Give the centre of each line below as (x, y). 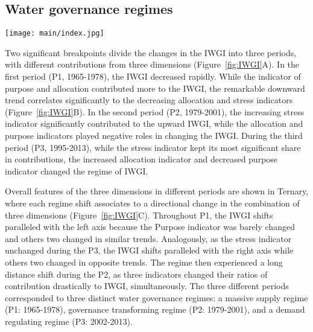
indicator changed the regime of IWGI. (77, 171)
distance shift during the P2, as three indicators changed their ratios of (136, 274)
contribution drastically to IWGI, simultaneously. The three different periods (147, 286)
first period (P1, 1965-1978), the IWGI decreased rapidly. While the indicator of (153, 76)
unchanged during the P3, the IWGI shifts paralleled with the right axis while (149, 250)
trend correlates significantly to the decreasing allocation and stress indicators (149, 100)
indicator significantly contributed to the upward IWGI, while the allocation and (154, 123)
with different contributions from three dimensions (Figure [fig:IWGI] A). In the (152, 64)
